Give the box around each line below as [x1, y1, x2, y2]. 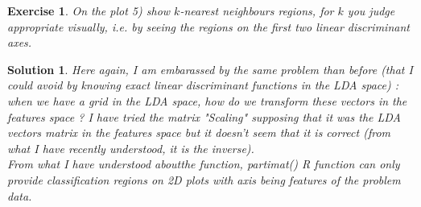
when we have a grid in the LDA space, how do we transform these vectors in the [7, 92, 407, 109]
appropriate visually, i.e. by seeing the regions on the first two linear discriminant [7, 18, 410, 35]
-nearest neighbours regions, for [180, 2, 334, 19]
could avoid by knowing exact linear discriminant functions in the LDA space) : [7, 77, 399, 93]
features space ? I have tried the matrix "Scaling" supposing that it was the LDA [7, 108, 401, 125]
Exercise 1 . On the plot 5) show [7, 2, 171, 19]
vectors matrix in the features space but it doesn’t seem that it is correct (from [7, 124, 390, 141]
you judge [347, 2, 395, 19]
